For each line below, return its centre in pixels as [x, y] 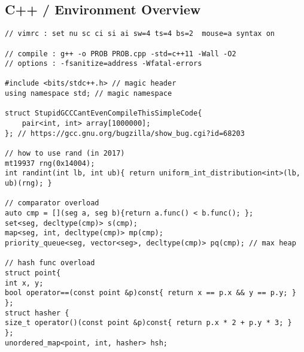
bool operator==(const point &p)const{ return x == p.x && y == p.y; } [151, 293]
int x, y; [24, 283]
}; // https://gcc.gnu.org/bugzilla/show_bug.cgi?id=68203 [125, 133]
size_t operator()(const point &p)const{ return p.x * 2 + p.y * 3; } [148, 323]
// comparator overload [52, 203]
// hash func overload [50, 263]
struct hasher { [37, 313]
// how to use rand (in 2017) [65, 154]
